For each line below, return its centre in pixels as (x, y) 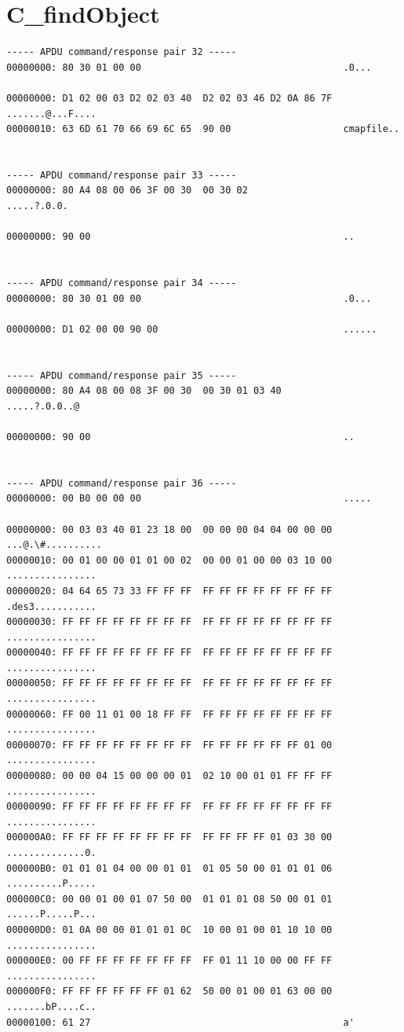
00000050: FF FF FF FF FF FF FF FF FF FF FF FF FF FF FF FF (169, 683)
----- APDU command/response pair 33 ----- (122, 175)
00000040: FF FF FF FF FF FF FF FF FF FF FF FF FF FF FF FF (169, 653)
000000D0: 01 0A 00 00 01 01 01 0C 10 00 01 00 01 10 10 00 (169, 929)
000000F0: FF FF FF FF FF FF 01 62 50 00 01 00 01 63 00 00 (169, 992)
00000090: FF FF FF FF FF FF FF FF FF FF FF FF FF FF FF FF (169, 807)
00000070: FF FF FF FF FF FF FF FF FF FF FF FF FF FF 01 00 (169, 745)
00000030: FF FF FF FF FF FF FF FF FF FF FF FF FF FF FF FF (169, 622)
